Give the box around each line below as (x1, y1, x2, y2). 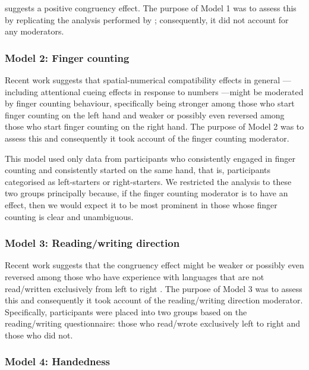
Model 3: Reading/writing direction (5, 236, 180, 250)
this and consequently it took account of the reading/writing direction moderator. (5, 294, 303, 306)
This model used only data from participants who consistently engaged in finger (5, 152, 295, 164)
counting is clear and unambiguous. (5, 210, 134, 222)
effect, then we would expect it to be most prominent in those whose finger (5, 198, 278, 211)
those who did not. (5, 328, 73, 341)
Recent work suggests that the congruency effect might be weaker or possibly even (5, 259, 304, 271)
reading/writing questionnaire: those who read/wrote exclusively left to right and (5, 317, 301, 330)
